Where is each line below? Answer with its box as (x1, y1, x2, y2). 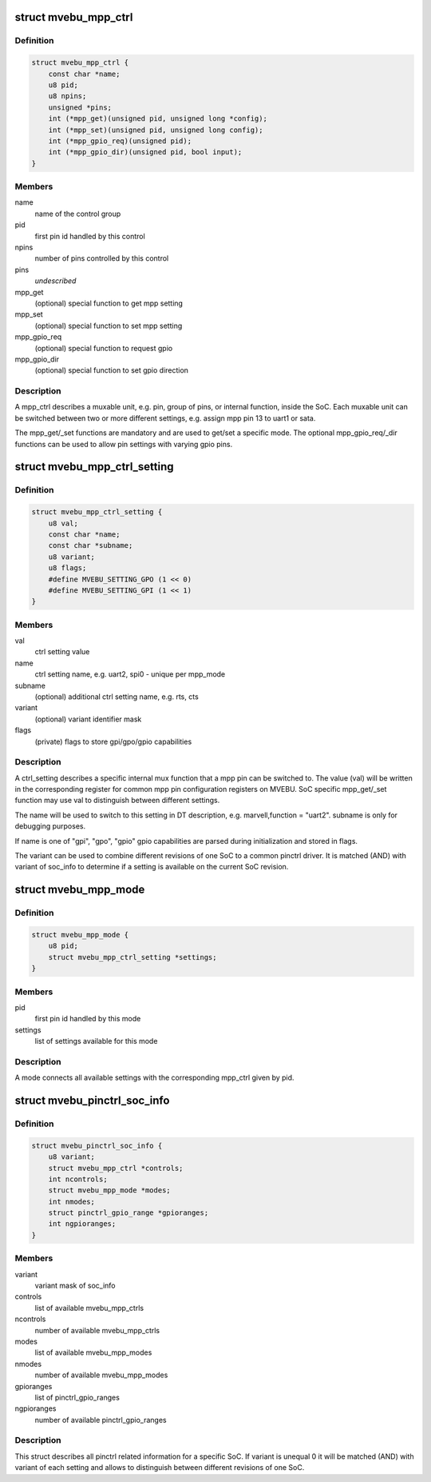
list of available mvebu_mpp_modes (34, 1348, 152, 1357)
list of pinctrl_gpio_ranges (34, 1392, 120, 1402)
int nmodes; (48, 1196, 96, 1206)
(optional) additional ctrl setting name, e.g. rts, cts (34, 692, 199, 701)
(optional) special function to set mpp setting (34, 321, 183, 330)
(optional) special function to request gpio (34, 343, 173, 353)
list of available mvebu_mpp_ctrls (34, 1303, 144, 1312)
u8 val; (48, 518, 79, 528)
